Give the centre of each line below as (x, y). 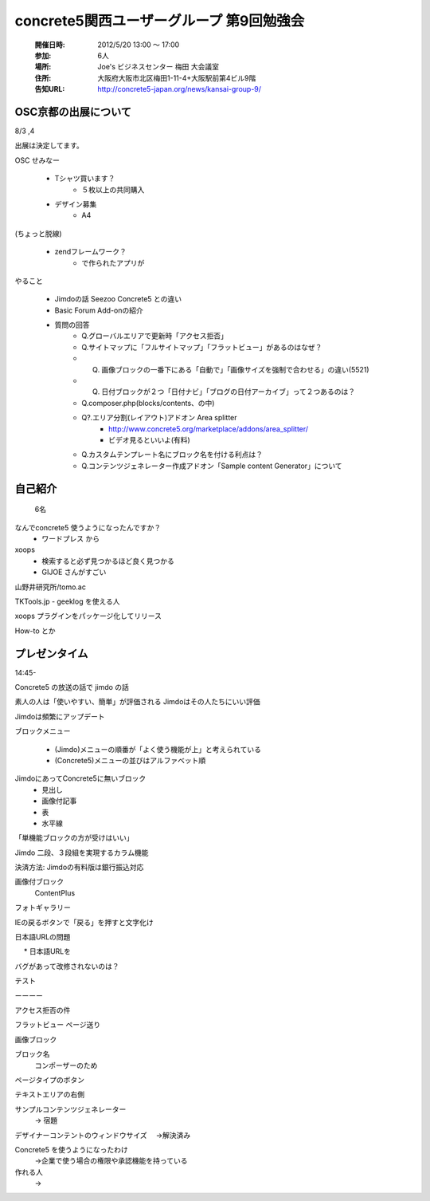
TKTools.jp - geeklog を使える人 (67, 601)
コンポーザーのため (66, 1065)
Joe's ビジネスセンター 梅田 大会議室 (158, 67)
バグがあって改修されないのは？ (67, 966)
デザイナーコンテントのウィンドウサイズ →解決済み (103, 1135)
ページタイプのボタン (50, 1080)
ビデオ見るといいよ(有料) (149, 440)
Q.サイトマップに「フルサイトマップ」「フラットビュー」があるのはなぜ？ (202, 347)
